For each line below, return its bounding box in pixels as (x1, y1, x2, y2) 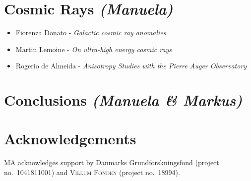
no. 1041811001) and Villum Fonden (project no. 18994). (4, 167, 180, 177)
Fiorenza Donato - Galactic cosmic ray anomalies (15, 27, 166, 38)
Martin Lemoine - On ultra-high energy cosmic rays (15, 44, 172, 54)
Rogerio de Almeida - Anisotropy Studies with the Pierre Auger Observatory (15, 60, 247, 71)
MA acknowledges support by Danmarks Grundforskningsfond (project (4, 157, 219, 168)
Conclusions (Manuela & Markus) (4, 90, 243, 111)
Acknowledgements (4, 128, 136, 149)
